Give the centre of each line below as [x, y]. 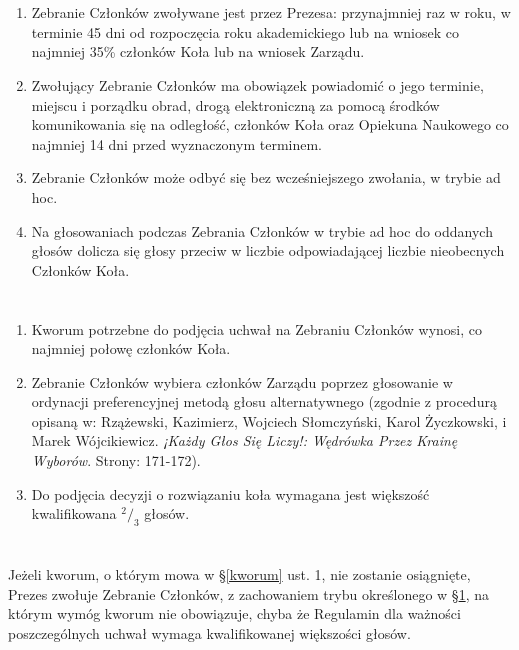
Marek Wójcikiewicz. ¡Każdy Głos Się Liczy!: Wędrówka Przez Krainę [244, 440]
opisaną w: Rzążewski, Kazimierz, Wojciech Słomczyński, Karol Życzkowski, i [269, 420]
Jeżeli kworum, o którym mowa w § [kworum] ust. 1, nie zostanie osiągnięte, [239, 574]
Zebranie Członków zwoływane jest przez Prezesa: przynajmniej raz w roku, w [271, 12]
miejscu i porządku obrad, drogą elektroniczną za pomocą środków [235, 104]
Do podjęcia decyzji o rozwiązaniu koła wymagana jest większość [230, 493]
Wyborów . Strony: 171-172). [116, 460]
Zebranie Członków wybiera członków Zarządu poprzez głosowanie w [242, 381]
